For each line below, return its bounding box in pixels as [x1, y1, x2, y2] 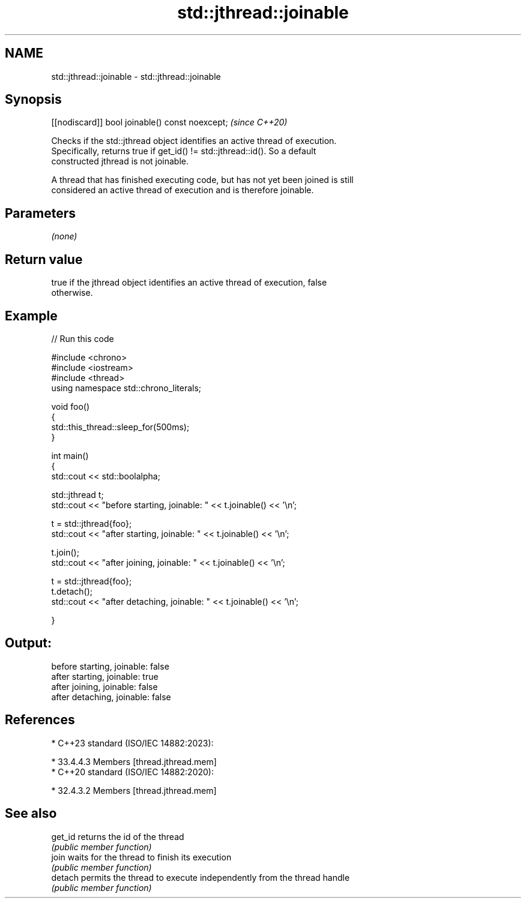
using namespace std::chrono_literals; [51, 382, 202, 393]
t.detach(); [51, 586, 92, 596]
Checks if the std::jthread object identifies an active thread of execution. [51, 136, 337, 146]
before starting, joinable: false [51, 661, 169, 671]
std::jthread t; [51, 489, 104, 500]
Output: [5, 635, 52, 651]
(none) [51, 231, 77, 242]
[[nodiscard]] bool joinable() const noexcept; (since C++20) [51, 117, 288, 128]
